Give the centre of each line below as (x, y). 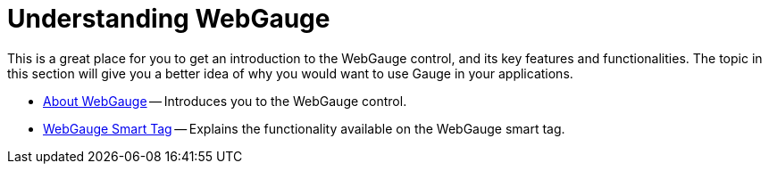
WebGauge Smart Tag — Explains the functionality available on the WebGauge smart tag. (304, 128)
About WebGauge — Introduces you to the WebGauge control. (225, 101)
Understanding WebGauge (169, 19)
